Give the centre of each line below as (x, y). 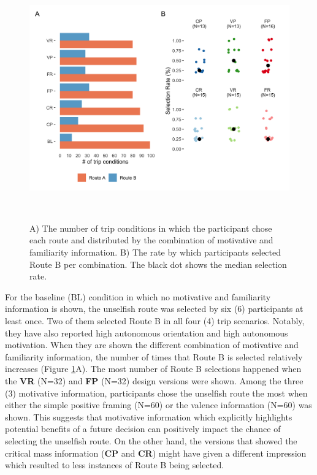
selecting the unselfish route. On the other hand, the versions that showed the (151, 440)
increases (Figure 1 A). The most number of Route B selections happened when (153, 369)
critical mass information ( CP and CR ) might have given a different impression (156, 453)
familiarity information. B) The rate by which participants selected (155, 252)
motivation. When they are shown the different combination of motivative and (152, 345)
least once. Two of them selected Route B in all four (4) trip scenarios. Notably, (155, 321)
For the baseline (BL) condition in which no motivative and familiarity (138, 296)
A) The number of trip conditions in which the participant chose (151, 228)
